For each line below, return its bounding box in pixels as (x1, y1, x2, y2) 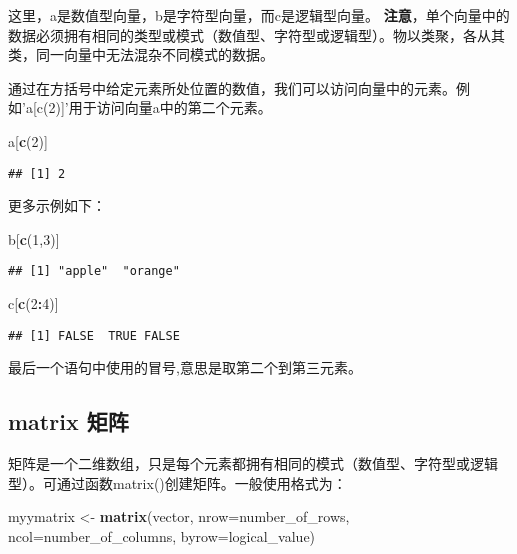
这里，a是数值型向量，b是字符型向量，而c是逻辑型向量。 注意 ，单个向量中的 (8, 5, 510, 25)
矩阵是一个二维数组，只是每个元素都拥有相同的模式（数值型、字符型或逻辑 (8, 453, 498, 474)
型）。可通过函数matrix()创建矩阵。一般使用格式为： (8, 472, 347, 493)
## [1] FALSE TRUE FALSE (8, 328, 180, 343)
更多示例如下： (8, 195, 106, 216)
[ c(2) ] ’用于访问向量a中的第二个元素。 (32, 97, 272, 118)
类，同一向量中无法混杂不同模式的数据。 (8, 44, 274, 65)
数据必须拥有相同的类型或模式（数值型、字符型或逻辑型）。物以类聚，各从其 (8, 24, 505, 45)
